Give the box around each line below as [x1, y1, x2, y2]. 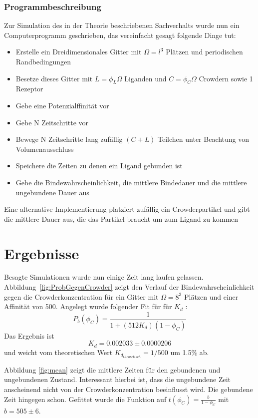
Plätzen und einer [184, 291, 239, 302]
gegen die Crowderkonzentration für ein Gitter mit [4, 291, 159, 302]
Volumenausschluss [15, 143, 74, 154]
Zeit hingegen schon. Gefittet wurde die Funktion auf [4, 394, 167, 404]
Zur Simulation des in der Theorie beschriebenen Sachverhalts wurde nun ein [4, 20, 240, 30]
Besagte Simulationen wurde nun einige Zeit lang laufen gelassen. [4, 272, 204, 282]
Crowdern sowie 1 [199, 73, 253, 83]
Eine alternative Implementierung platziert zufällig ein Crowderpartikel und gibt [4, 204, 250, 214]
